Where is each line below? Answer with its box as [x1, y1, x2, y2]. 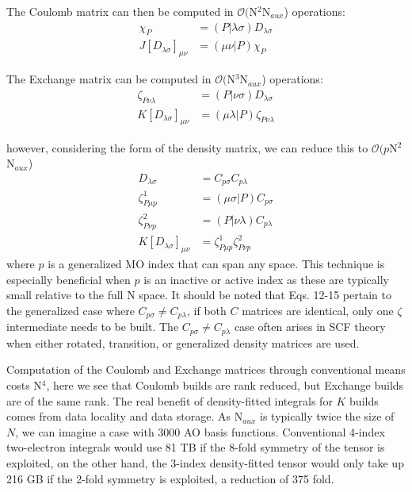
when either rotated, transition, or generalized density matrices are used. [6, 334, 360, 351]
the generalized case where [6, 302, 135, 318]
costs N [6, 377, 42, 394]
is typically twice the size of [260, 408, 395, 425]
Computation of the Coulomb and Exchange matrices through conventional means [6, 361, 406, 378]
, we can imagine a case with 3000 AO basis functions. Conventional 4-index [15, 423, 385, 440]
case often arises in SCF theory [234, 318, 386, 335]
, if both [187, 302, 227, 318]
